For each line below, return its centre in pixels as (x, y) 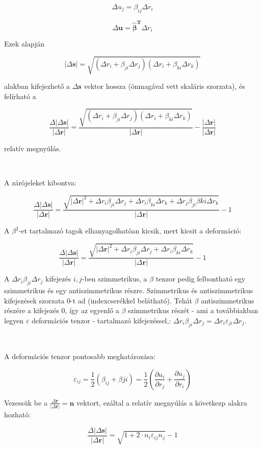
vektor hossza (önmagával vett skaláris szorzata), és (164, 86)
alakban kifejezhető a (37, 86)
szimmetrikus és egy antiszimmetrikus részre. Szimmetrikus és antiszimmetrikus (129, 290)
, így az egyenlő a (92, 310)
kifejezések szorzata (34, 300)
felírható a (20, 96)
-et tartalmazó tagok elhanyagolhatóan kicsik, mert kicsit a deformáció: (130, 231)
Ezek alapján (24, 43)
